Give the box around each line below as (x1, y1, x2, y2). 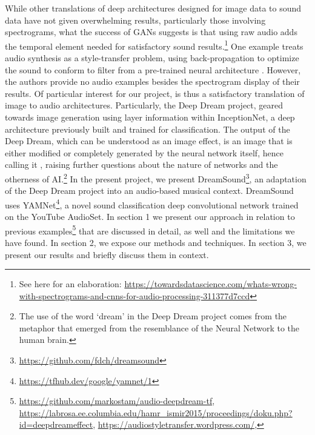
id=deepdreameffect (19, 418, 93, 431)
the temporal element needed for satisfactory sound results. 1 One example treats (5, 38, 303, 52)
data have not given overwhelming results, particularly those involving (5, 13, 266, 26)
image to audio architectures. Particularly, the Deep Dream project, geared (5, 99, 283, 111)
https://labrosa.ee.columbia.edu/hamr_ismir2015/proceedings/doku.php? (19, 406, 293, 419)
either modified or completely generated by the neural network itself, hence (5, 146, 283, 159)
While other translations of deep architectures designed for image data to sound (5, 2, 302, 14)
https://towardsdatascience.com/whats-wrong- (124, 277, 297, 290)
